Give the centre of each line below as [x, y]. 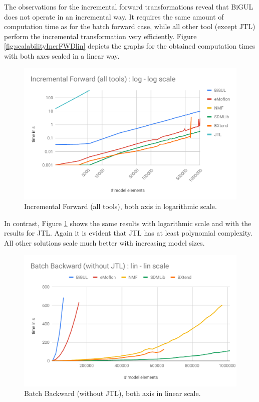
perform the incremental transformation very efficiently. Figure [100, 36]
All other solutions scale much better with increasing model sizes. [104, 243]
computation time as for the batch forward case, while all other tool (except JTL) [130, 26]
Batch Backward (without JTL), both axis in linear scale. [112, 393]
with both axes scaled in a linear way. [62, 55]
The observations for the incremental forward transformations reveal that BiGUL [129, 7]
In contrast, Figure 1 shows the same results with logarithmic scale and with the [128, 223]
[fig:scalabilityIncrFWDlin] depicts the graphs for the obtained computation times [130, 46]
